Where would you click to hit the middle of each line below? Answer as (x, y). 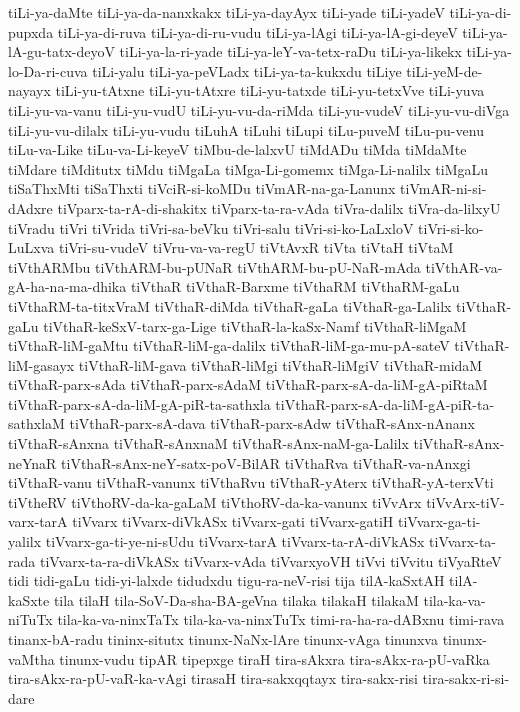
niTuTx (30, 619)
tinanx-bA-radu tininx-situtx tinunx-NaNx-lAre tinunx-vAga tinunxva (223, 639)
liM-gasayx (41, 364)
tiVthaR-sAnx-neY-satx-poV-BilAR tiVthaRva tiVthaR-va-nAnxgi (266, 462)
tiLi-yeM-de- (444, 70)
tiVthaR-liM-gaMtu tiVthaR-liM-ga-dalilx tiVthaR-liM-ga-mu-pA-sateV (229, 345)
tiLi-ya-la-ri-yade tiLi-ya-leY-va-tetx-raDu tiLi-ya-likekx (290, 51)
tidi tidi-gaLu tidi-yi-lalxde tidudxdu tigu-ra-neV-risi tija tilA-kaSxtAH (226, 580)
